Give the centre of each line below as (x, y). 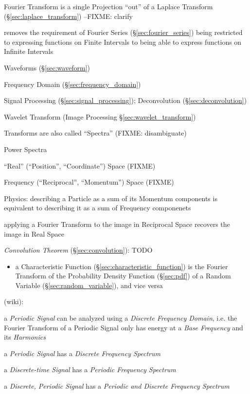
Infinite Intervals (29, 51)
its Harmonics (25, 337)
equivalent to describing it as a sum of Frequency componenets (98, 208)
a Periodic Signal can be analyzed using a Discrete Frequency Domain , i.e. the (121, 318)
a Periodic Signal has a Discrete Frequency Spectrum (82, 353)
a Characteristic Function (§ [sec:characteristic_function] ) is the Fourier (122, 266)
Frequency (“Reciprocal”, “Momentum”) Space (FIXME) (89, 182)
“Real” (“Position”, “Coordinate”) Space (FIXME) (80, 165)
